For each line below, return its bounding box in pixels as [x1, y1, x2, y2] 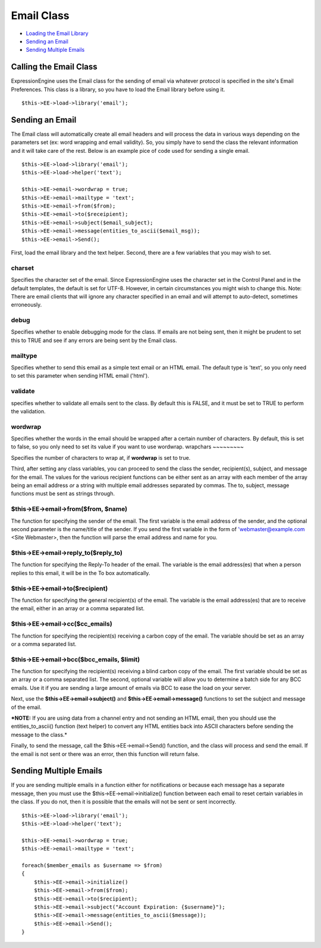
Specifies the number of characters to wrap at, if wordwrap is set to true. [11, 454, 191, 461]
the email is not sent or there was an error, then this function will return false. [11, 750, 200, 758]
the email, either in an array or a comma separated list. [11, 605, 145, 612]
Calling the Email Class [11, 62, 97, 72]
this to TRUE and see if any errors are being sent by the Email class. [11, 337, 178, 344]
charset [11, 263, 34, 272]
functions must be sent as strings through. [11, 490, 115, 497]
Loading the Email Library [26, 30, 89, 37]
